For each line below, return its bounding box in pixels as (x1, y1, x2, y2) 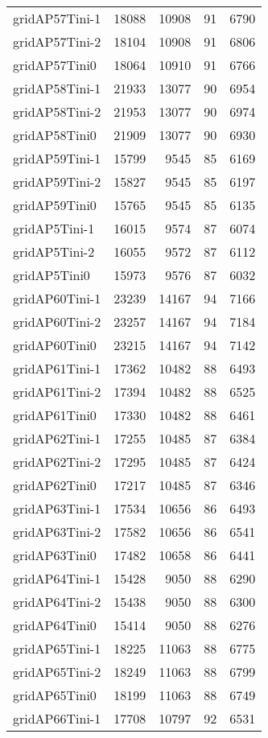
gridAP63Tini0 (13, 546, 97, 564)
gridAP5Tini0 (13, 266, 90, 284)
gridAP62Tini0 (13, 476, 97, 494)
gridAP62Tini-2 (13, 452, 101, 471)
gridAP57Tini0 (13, 56, 97, 74)
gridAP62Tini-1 (13, 429, 101, 447)
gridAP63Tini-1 (13, 499, 101, 517)
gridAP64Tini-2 (13, 592, 101, 611)
